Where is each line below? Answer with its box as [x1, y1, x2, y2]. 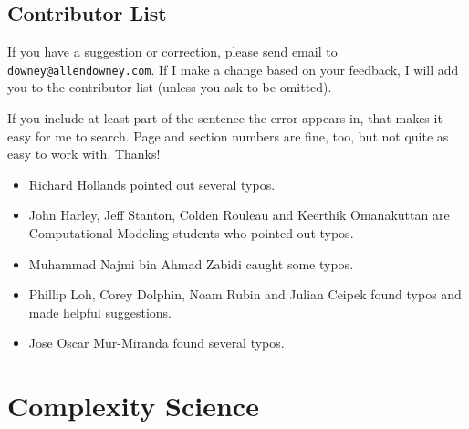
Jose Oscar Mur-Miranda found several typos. [28, 333, 285, 352]
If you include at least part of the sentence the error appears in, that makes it [7, 109, 443, 128]
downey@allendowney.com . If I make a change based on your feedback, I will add [7, 59, 459, 78]
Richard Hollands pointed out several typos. [28, 174, 276, 194]
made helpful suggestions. [28, 302, 172, 321]
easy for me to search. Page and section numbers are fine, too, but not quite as [7, 126, 449, 145]
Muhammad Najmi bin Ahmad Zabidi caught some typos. [28, 254, 354, 273]
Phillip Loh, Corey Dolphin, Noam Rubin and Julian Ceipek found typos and [28, 285, 462, 304]
